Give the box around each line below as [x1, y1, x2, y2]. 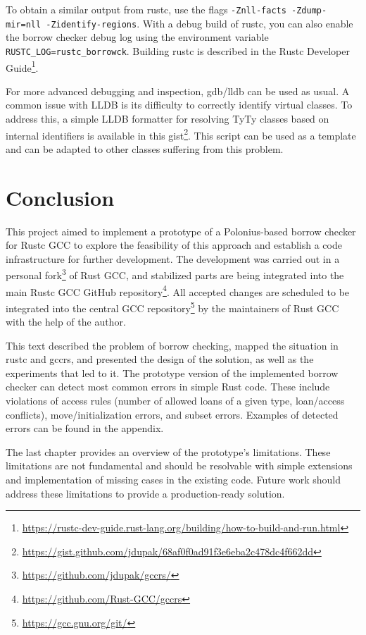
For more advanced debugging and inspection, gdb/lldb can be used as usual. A [6, 83, 350, 98]
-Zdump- [291, 6, 327, 16]
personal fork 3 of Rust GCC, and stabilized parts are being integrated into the [6, 266, 344, 282]
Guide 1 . [6, 58, 39, 75]
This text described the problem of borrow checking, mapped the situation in [6, 338, 339, 352]
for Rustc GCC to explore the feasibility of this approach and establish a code [6, 238, 342, 252]
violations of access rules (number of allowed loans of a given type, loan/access [6, 393, 345, 408]
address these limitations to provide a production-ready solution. [6, 486, 285, 500]
